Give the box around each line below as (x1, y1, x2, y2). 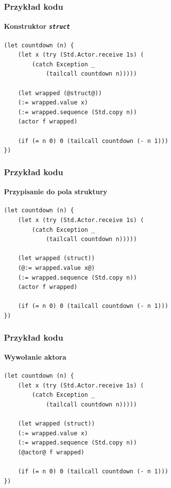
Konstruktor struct (4, 21, 70, 31)
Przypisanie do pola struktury (4, 186, 107, 197)
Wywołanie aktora (4, 352, 66, 362)
